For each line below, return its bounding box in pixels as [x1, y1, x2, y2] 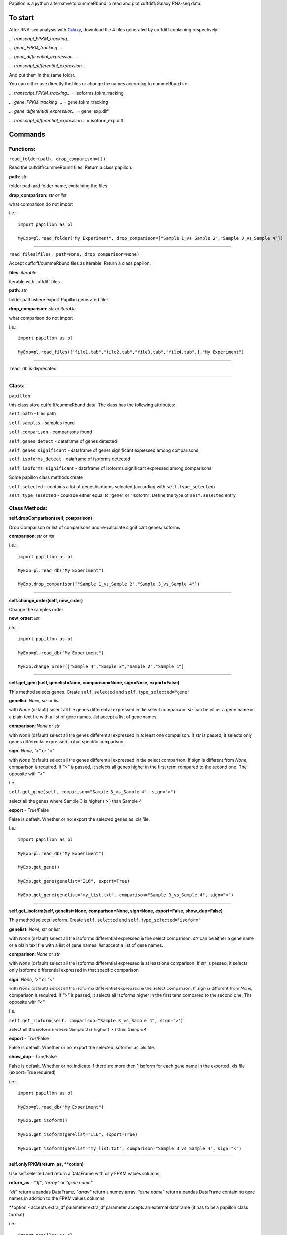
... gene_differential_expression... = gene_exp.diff [9, 108, 109, 114]
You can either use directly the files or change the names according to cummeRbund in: [9, 81, 187, 87]
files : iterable [9, 269, 36, 275]
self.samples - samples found [9, 420, 75, 426]
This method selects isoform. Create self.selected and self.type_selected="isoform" [9, 917, 201, 923]
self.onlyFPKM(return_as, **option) [9, 1161, 84, 1167]
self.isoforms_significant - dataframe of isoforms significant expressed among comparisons [9, 465, 212, 471]
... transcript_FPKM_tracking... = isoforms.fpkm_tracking [9, 90, 124, 96]
